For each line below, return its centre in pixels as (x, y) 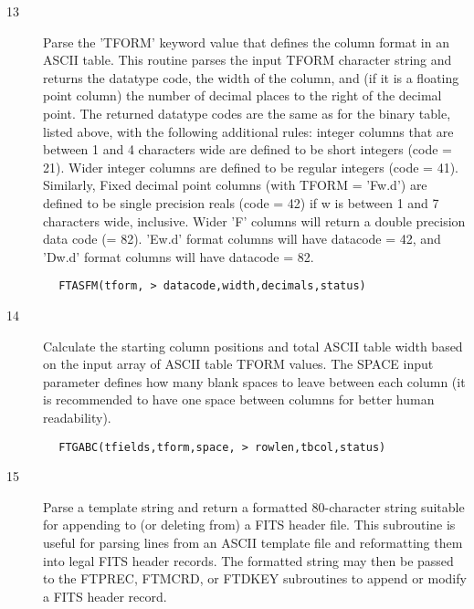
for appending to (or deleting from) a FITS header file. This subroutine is (249, 525)
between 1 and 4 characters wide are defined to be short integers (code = (248, 149)
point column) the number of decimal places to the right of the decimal (242, 95)
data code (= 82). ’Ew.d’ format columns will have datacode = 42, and (242, 239)
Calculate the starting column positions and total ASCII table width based (253, 346)
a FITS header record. (105, 596)
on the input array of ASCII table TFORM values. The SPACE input (238, 364)
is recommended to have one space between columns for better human (239, 399)
